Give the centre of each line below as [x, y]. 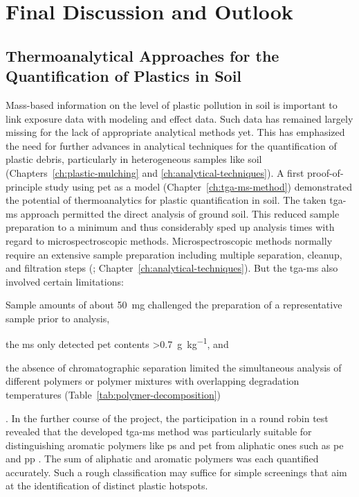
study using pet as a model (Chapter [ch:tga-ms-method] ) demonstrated [199, 186]
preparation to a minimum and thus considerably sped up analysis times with [170, 227]
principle [24, 186]
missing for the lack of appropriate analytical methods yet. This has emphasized [175, 132]
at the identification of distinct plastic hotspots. [107, 486]
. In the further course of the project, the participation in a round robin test [167, 418]
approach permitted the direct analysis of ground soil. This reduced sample [180, 213]
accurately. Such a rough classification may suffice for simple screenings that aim [176, 472]
